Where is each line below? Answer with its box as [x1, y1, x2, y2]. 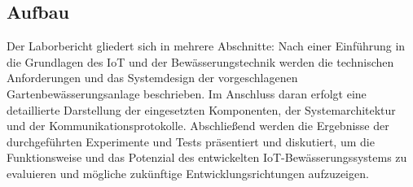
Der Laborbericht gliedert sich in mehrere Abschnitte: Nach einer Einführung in [7, 37, 406, 54]
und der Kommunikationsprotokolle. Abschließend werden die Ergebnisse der [7, 117, 389, 134]
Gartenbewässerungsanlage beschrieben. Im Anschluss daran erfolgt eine [7, 85, 367, 102]
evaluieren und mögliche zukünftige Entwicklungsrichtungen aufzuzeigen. [7, 164, 369, 181]
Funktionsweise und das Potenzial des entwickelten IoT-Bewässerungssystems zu [7, 149, 407, 166]
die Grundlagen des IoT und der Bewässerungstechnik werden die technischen [7, 53, 394, 70]
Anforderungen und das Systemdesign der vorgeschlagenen [7, 69, 298, 86]
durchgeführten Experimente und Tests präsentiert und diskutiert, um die [7, 133, 375, 150]
